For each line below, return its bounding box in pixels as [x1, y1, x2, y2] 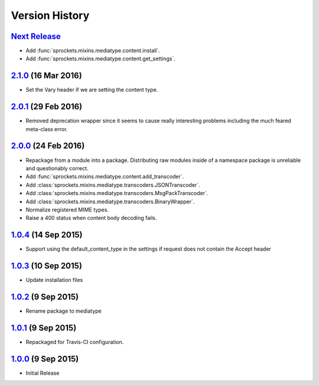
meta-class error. [25, 125, 68, 132]
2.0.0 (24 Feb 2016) [11, 141, 85, 151]
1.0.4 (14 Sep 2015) [11, 230, 83, 240]
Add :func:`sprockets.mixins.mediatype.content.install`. [25, 47, 161, 54]
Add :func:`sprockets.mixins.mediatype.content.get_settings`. [25, 55, 175, 62]
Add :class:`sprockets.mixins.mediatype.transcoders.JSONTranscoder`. [25, 181, 200, 189]
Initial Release [25, 369, 60, 377]
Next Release [11, 31, 61, 41]
